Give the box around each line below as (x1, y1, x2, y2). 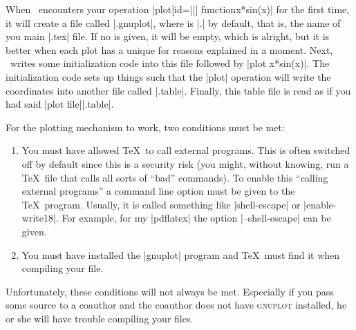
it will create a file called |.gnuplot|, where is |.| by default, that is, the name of (6, 15, 341, 30)
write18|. (21, 211, 59, 225)
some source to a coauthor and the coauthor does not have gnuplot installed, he (6, 298, 347, 312)
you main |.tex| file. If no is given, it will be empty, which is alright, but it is (6, 29, 330, 43)
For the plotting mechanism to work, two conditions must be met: (6, 119, 285, 134)
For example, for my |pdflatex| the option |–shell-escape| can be (62, 211, 331, 225)
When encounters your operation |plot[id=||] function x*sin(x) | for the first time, (6, 2, 350, 16)
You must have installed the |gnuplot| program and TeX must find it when (21, 247, 340, 262)
